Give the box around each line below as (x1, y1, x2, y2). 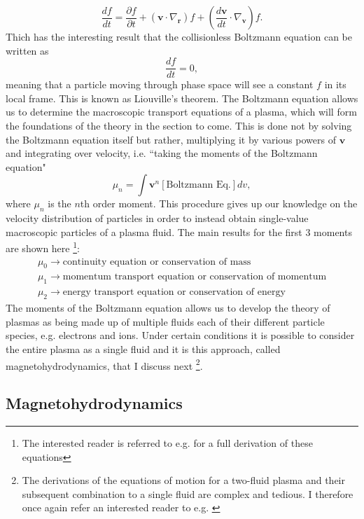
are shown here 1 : (6, 239, 80, 256)
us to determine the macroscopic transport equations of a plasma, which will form (6, 104, 357, 119)
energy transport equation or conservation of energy (62, 287, 286, 298)
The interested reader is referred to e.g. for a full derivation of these (22, 435, 313, 450)
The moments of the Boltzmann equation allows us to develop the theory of (6, 300, 330, 315)
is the (48, 196, 71, 211)
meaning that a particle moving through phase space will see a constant (6, 77, 314, 92)
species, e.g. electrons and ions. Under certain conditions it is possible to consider (6, 328, 355, 342)
